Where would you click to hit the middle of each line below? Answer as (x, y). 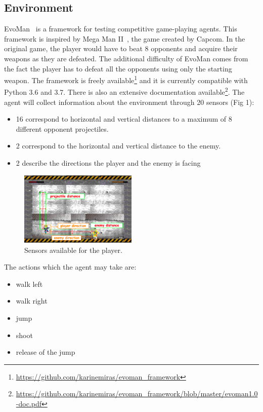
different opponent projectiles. (62, 128)
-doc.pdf (29, 403)
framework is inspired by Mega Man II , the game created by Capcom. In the (125, 38)
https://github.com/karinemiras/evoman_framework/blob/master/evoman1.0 (137, 394)
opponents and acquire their (194, 48)
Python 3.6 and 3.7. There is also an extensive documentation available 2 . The (124, 91)
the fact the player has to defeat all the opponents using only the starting (118, 68)
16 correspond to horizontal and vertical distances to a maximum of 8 (124, 119)
